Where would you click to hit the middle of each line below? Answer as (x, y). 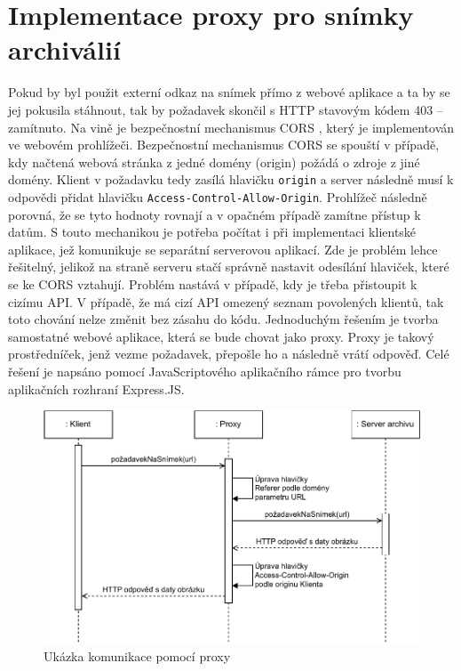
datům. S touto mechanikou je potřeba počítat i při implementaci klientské (212, 232)
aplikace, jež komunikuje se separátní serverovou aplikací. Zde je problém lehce (223, 249)
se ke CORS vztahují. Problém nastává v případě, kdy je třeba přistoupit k (213, 283)
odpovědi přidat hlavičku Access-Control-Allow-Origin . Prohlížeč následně (218, 196)
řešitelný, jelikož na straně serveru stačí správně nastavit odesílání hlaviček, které (229, 267)
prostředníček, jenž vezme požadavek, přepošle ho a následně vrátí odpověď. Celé (229, 354)
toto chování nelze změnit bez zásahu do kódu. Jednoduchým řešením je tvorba (223, 319)
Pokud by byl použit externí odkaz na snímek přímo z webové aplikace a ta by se (229, 92)
